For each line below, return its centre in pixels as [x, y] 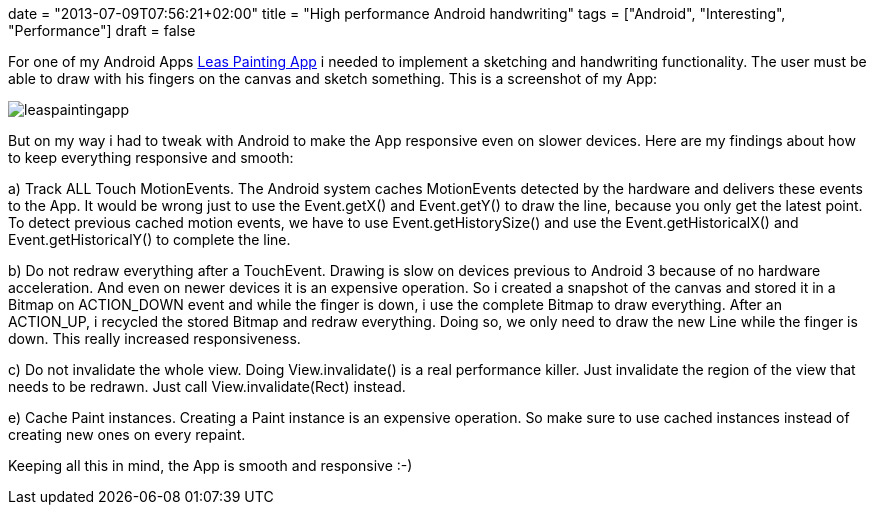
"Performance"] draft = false [102, 30]
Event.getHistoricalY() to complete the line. [149, 239]
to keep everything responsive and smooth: [151, 157]
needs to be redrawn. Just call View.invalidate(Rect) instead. [207, 386]
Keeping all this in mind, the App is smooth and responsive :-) [210, 465]
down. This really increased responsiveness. [154, 338]
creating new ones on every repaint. [127, 434]
